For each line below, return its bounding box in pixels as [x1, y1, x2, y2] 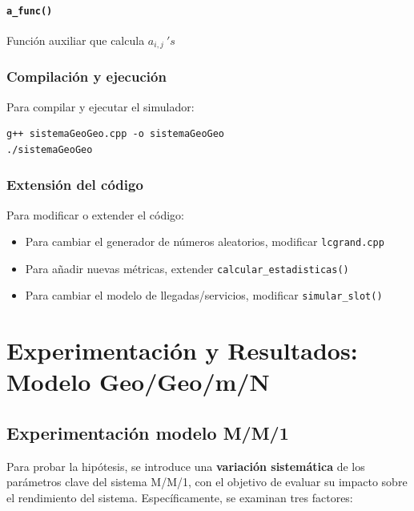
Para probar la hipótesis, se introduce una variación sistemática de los [6, 457, 365, 474]
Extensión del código [6, 175, 143, 195]
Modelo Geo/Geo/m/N [6, 365, 270, 398]
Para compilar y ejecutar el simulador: [6, 98, 195, 115]
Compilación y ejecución [6, 66, 167, 87]
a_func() [6, 5, 53, 17]
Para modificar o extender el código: [6, 206, 184, 223]
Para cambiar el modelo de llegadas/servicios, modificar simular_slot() [25, 287, 383, 304]
